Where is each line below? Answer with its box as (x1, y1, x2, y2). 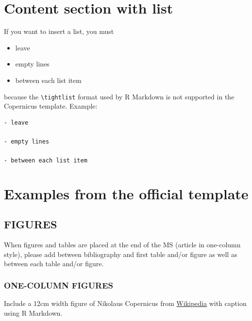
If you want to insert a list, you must (4, 26, 114, 36)
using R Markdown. (4, 307, 63, 318)
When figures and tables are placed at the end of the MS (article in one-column (4, 240, 241, 250)
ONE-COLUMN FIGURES (4, 279, 114, 291)
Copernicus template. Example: (4, 101, 98, 111)
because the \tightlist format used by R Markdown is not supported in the (4, 91, 235, 101)
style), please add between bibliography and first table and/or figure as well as (4, 249, 237, 259)
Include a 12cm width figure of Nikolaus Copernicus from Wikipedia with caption (4, 298, 247, 308)
